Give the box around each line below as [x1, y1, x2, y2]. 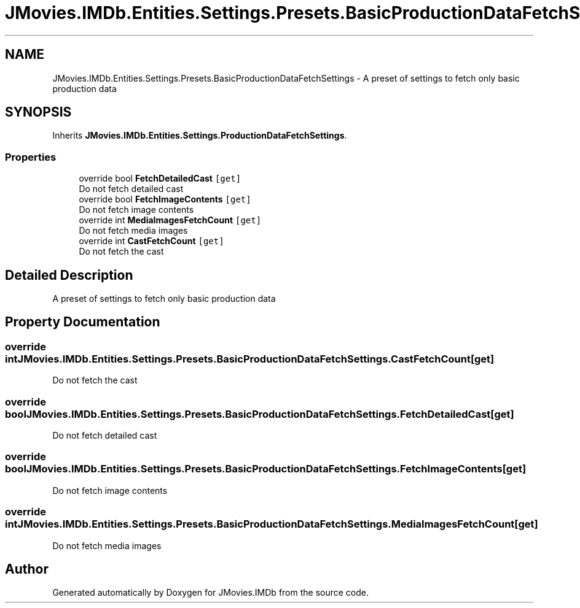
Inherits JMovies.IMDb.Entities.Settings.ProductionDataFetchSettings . [52, 130, 347, 141]
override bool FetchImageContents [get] [79, 194, 251, 205]
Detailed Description [5, 267, 133, 283]
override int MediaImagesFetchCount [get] [79, 215, 262, 226]
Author [5, 561, 49, 577]
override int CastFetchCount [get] [79, 236, 224, 247]
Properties [5, 150, 57, 163]
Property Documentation [5, 314, 160, 330]
